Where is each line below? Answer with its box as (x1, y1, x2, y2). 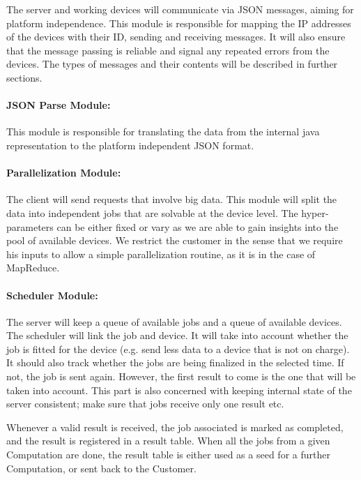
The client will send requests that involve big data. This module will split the (6, 192, 337, 207)
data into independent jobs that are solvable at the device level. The (6, 205, 298, 220)
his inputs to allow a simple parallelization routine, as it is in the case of (6, 246, 316, 261)
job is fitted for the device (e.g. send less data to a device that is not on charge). (6, 341, 350, 356)
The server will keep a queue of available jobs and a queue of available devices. (6, 314, 342, 329)
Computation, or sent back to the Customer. (6, 460, 197, 475)
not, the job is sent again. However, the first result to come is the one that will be (6, 369, 356, 384)
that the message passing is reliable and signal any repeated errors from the (6, 43, 330, 57)
